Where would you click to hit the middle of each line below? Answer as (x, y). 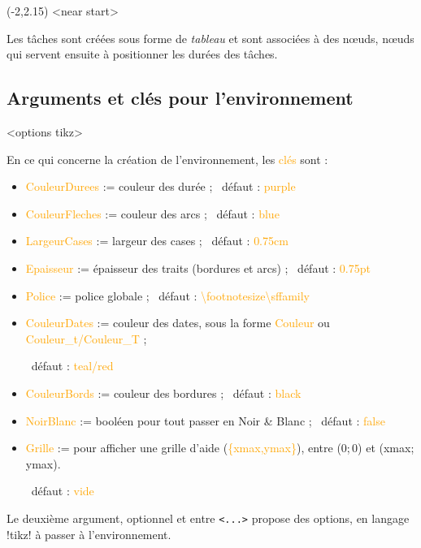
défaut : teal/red (72, 366)
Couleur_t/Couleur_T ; (86, 338)
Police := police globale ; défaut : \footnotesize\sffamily (167, 295)
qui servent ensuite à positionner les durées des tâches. (142, 54)
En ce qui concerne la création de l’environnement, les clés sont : (167, 159)
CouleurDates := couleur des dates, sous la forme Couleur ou (178, 323)
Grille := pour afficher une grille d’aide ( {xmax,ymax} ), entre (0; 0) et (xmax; (220, 448)
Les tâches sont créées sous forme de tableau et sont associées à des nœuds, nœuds (210, 38)
